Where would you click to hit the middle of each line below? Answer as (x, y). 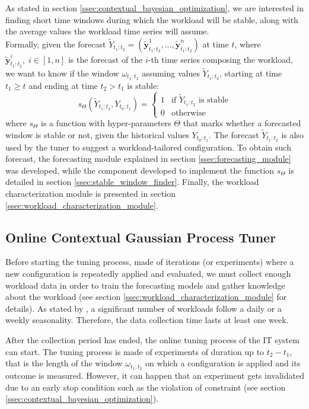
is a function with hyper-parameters (106, 123)
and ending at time (63, 85)
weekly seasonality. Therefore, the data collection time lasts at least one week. (147, 320)
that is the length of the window (64, 363)
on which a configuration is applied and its (223, 363)
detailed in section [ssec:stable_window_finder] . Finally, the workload (132, 182)
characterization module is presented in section (90, 194)
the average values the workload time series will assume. (107, 31)
